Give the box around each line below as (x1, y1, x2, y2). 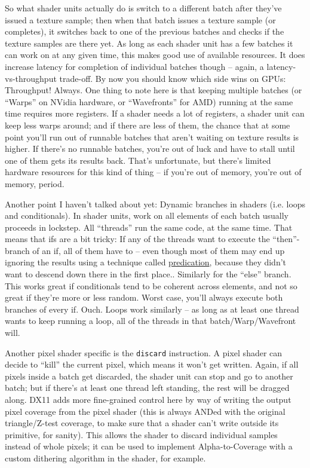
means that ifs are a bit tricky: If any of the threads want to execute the (5, 233, 270, 245)
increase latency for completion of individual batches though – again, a (5, 60, 264, 72)
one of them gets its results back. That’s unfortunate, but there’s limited (5, 154, 271, 166)
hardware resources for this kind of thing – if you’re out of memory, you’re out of (5, 166, 302, 178)
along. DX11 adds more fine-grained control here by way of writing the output (5, 393, 291, 406)
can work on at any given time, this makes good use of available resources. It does (5, 48, 305, 61)
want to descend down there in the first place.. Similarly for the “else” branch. (5, 268, 291, 280)
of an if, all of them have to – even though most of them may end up (32, 244, 285, 256)
